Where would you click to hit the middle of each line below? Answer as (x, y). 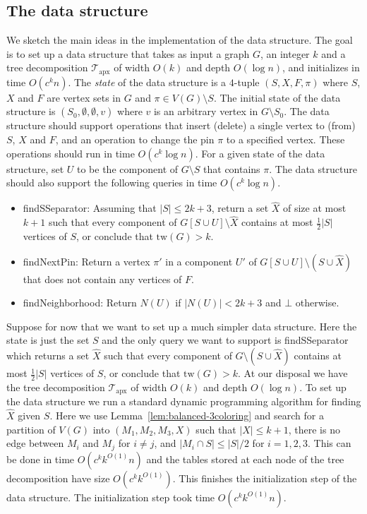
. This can (330, 443)
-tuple (247, 82)
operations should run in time (71, 153)
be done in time (41, 459)
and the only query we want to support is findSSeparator (225, 340)
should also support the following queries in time (112, 183)
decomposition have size (58, 478)
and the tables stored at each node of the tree (245, 459)
